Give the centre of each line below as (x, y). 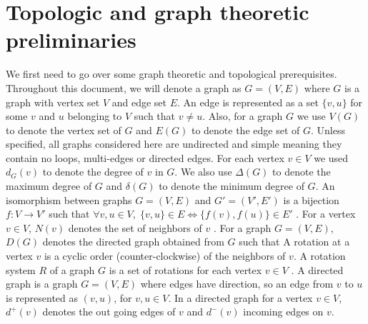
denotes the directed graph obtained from (133, 242)
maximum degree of (49, 186)
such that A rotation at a (294, 242)
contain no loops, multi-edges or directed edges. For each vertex (145, 157)
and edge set (139, 102)
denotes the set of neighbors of (135, 227)
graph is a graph (42, 284)
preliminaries (71, 40)
